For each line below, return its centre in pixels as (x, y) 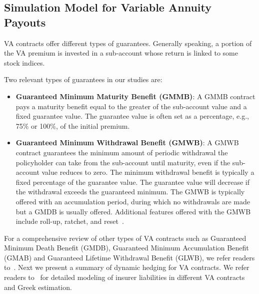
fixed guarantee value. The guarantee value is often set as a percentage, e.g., (132, 116)
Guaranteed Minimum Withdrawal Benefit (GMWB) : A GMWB (127, 142)
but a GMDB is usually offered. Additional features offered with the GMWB (133, 211)
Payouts (25, 22)
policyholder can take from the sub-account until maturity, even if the (123, 162)
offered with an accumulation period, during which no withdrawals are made (133, 201)
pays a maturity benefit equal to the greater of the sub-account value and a (131, 106)
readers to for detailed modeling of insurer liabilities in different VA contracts (124, 277)
